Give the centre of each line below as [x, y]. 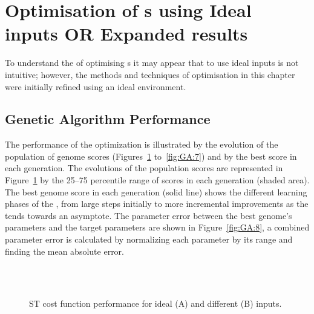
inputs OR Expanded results [126, 34]
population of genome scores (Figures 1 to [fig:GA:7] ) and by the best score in [151, 156]
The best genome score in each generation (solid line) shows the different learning [156, 191]
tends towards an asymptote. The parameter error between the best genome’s [149, 215]
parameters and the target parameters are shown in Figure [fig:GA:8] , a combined [157, 227]
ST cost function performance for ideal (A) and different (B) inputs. [155, 303]
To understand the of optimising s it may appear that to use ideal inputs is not [152, 63]
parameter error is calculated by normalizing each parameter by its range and [149, 239]
